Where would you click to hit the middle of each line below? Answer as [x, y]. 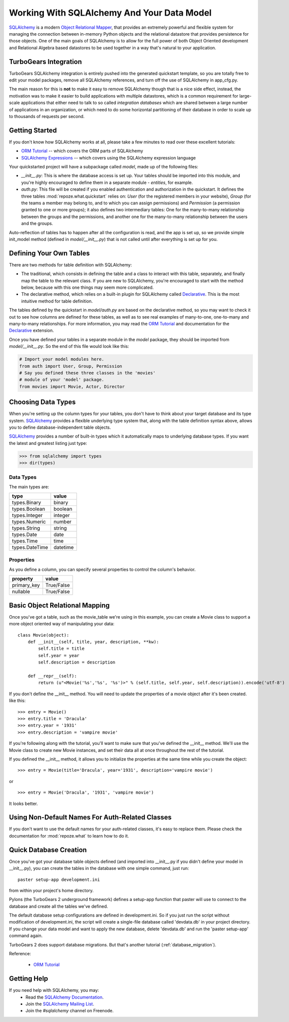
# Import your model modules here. [62, 359]
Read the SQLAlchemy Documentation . [65, 997]
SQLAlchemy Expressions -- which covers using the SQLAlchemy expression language [108, 158]
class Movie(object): [43, 635]
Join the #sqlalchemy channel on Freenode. [70, 1011]
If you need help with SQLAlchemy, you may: [54, 990]
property [23, 579]
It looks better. [24, 803]
